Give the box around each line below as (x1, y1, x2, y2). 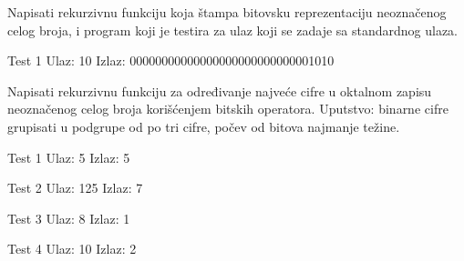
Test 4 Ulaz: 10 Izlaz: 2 (7, 239, 137, 258)
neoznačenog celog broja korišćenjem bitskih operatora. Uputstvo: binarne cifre (7, 99, 449, 118)
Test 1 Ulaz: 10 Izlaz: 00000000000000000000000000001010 (7, 51, 335, 70)
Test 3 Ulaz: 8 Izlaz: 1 (7, 208, 130, 227)
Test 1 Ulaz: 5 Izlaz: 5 (7, 147, 130, 166)
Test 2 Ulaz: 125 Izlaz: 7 (7, 178, 143, 197)
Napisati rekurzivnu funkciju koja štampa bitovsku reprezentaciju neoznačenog (7, 3, 447, 21)
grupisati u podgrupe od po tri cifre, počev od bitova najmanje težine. (7, 116, 400, 136)
